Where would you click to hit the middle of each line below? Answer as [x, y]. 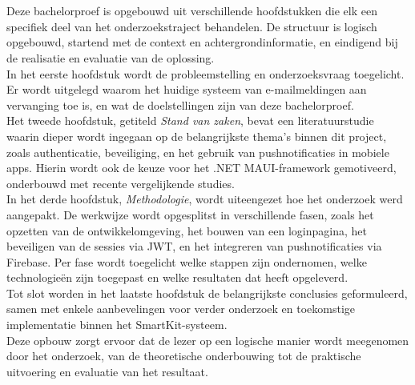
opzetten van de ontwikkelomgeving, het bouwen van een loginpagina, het [187, 230]
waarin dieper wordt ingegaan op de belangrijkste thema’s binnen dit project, [197, 136]
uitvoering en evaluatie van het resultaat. [107, 371]
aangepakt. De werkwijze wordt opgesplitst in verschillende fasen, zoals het [190, 214]
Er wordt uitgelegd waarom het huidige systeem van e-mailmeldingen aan [187, 89]
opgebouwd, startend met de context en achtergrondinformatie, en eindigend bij [202, 42]
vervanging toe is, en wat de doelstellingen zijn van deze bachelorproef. [180, 104]
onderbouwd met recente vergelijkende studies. [121, 183]
